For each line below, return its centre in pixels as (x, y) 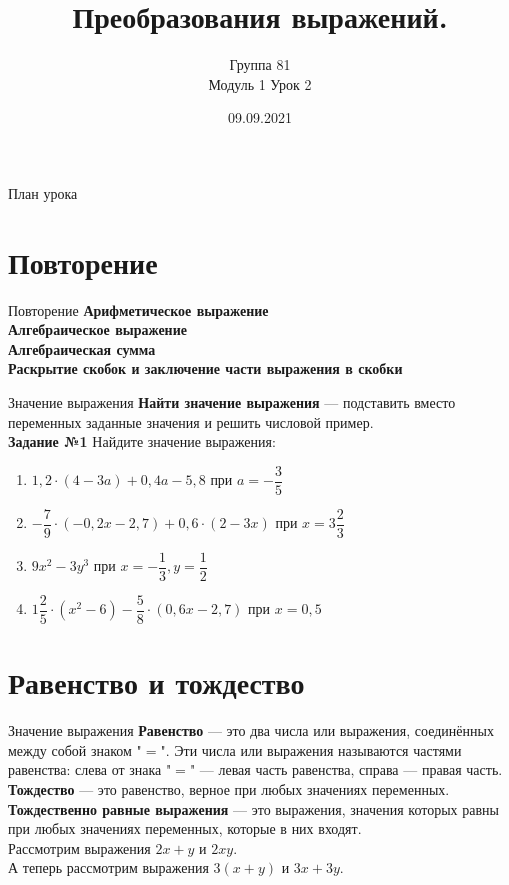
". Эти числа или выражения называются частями (311, 749)
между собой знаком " (75, 749)
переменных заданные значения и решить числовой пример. (191, 421)
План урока (43, 192)
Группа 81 (260, 64)
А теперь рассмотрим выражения (108, 867)
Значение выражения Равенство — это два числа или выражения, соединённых (251, 730)
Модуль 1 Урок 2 (260, 83)
